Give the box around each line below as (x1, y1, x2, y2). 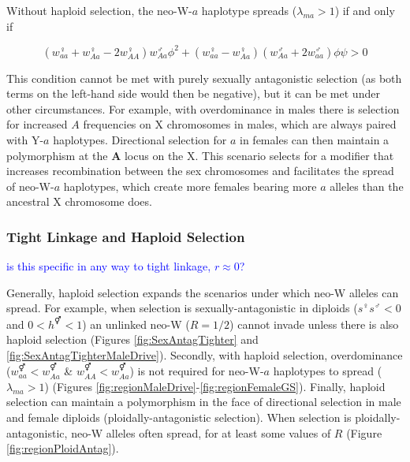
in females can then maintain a (240, 132, 389, 148)
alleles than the (330, 177, 404, 194)
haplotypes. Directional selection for (53, 132, 227, 148)
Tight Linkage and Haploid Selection (6, 226, 245, 246)
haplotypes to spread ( (273, 363, 382, 379)
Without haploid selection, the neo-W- (6, 2, 192, 18)
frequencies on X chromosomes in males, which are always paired (83, 116, 397, 132)
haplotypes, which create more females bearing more (63, 177, 317, 194)
